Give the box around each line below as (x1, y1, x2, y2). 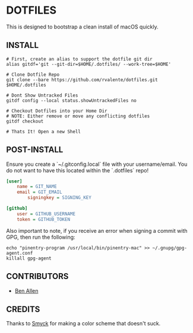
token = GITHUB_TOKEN (17, 216, 70, 222)
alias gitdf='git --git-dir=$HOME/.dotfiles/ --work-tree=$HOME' (6, 61, 171, 67)
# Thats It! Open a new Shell (6, 129, 81, 135)
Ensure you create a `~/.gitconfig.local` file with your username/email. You (6, 161, 188, 168)
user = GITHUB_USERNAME (17, 211, 76, 217)
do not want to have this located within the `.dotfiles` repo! (6, 166, 149, 174)
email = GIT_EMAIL (17, 189, 62, 196)
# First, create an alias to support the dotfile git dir (6, 56, 153, 62)
